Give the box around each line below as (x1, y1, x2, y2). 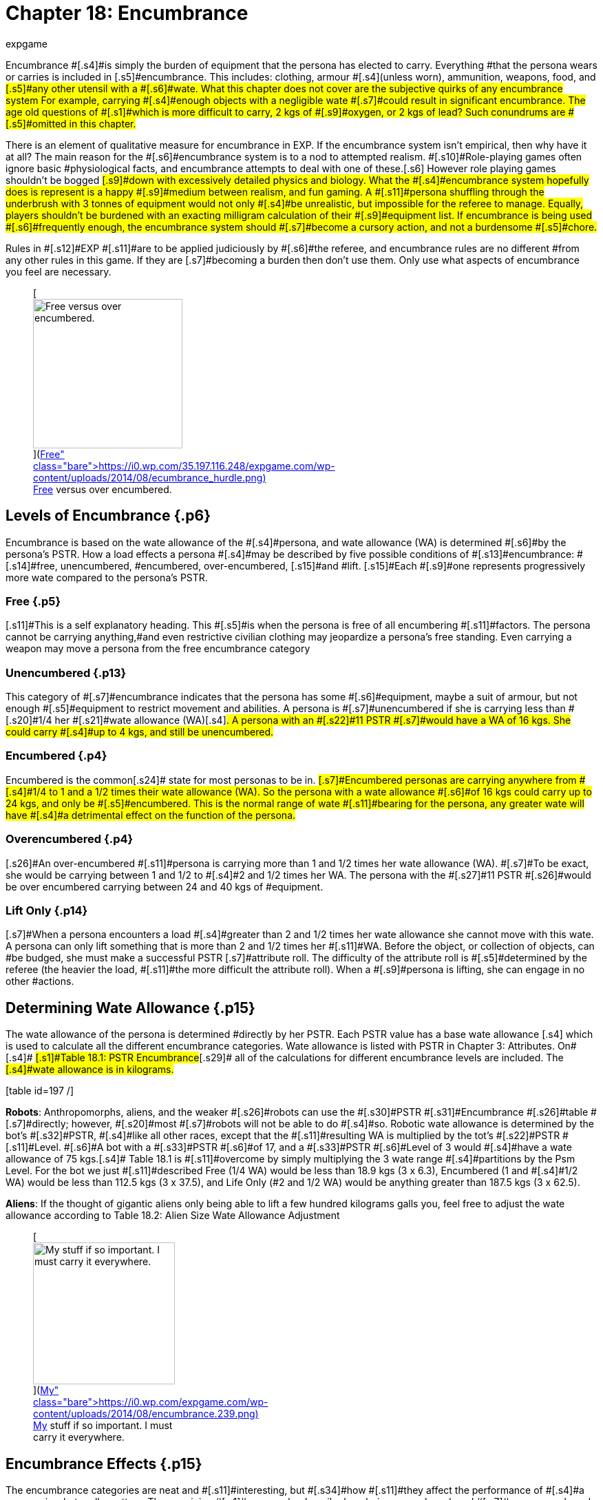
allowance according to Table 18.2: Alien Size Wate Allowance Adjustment (6, 1209, 340, 1222)
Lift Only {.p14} (6, 903, 88, 917)
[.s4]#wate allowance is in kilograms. (6, 1063, 174, 1076)
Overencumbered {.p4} (6, 832, 134, 846)
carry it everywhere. (33, 1431, 125, 1444)
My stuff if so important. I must (33, 1419, 173, 1432)
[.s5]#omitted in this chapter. (6, 117, 136, 129)
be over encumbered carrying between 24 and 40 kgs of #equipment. (6, 880, 324, 893)
